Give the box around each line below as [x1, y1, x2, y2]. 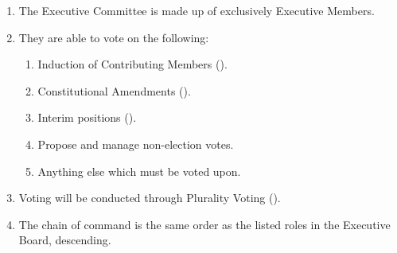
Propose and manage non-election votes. [37, 135, 234, 152]
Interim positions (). [37, 109, 137, 126]
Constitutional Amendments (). [37, 82, 191, 99]
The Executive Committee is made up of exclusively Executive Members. [18, 2, 375, 18]
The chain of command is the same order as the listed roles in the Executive [18, 216, 391, 232]
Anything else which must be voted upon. [37, 162, 241, 179]
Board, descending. [18, 232, 111, 248]
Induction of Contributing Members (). [37, 56, 228, 72]
